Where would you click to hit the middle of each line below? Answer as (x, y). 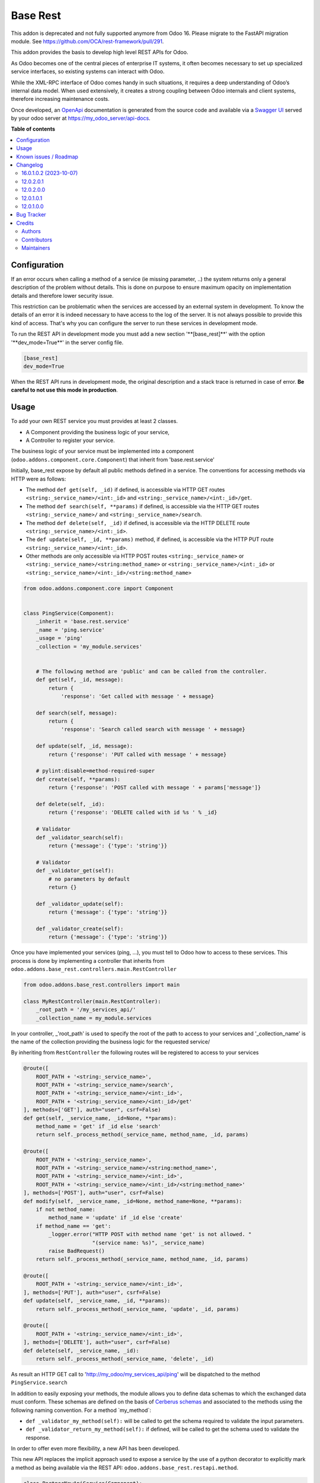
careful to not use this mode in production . (64, 390)
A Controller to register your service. (70, 440)
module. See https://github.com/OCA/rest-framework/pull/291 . (87, 41)
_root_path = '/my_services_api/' (86, 1010)
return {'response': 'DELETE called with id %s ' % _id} (133, 812)
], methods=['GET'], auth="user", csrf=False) (92, 1110)
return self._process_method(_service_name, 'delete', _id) (125, 1359)
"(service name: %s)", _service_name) (148, 1242)
